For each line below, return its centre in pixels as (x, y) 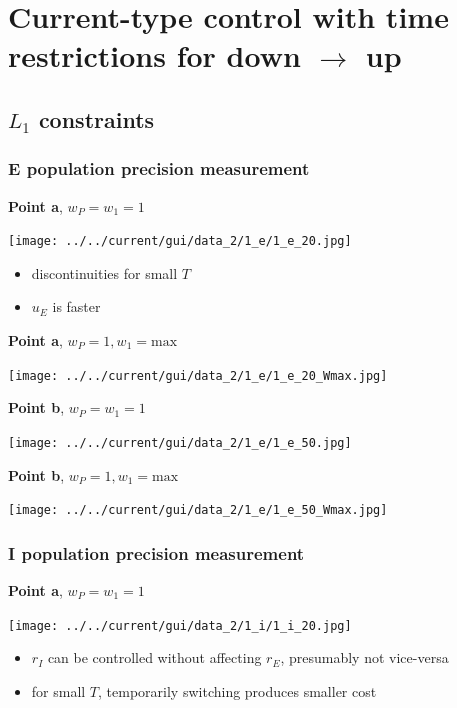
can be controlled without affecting (154, 657)
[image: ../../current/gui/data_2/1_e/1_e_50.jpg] (180, 442)
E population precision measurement (159, 168)
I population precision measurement (156, 552)
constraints (96, 118)
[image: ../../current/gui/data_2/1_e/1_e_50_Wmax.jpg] (198, 510)
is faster (76, 306)
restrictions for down (154, 55)
